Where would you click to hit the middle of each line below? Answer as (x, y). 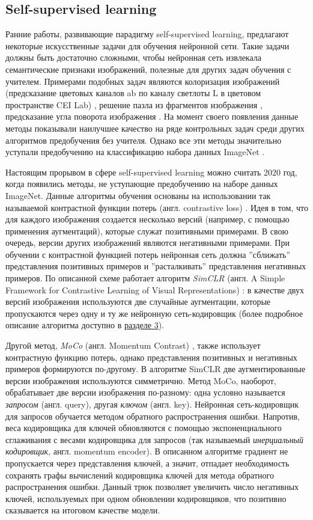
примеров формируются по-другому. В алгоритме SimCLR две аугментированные (156, 369)
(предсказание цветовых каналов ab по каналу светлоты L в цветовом (133, 93)
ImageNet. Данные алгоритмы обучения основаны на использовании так (138, 195)
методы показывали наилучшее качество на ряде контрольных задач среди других (155, 128)
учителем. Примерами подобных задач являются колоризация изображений (143, 81)
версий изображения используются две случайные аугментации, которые (138, 301)
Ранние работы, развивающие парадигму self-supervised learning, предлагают (147, 34)
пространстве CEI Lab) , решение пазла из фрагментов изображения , (134, 104)
